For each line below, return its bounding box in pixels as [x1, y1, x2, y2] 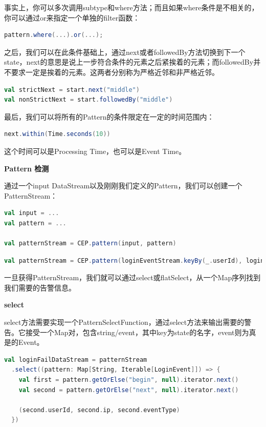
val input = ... [4, 209, 59, 217]
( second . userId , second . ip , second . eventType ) [18, 406, 180, 414]
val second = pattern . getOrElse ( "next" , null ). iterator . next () [18, 386, 239, 394]
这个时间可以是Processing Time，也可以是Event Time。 [4, 145, 186, 156]
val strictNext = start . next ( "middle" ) [4, 86, 140, 93]
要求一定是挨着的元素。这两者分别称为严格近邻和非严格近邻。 [11, 66, 219, 77]
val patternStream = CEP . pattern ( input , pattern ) [4, 240, 176, 247]
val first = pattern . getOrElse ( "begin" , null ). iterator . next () [18, 376, 239, 384]
